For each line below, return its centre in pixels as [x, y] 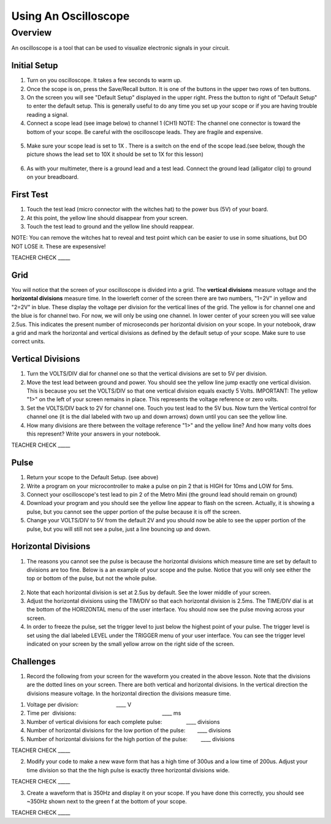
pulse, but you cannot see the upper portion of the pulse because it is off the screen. [134, 512]
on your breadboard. [53, 177]
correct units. [28, 342]
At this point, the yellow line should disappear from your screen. [107, 218]
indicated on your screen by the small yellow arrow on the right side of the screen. [131, 644]
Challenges [34, 661]
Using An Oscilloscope [70, 16]
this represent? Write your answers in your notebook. [94, 434]
